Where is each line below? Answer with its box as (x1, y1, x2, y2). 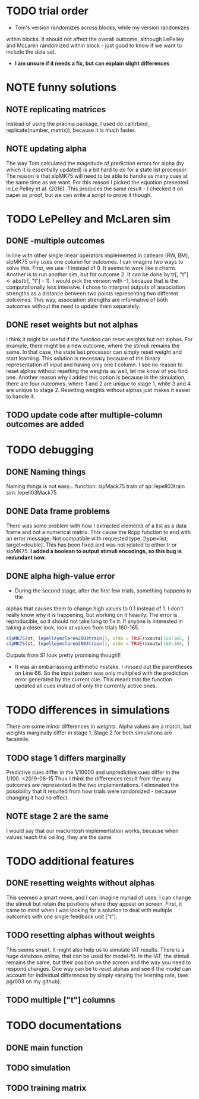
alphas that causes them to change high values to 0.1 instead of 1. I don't (6, 604, 184, 612)
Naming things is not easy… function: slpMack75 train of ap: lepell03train (6, 482, 185, 490)
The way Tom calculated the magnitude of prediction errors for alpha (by (6, 159, 184, 166)
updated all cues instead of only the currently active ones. (14, 682, 157, 690)
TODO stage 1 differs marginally (6, 753, 127, 763)
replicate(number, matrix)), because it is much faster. (6, 126, 136, 134)
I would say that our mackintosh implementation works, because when (6, 827, 179, 834)
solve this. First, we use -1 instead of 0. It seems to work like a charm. (6, 264, 176, 271)
